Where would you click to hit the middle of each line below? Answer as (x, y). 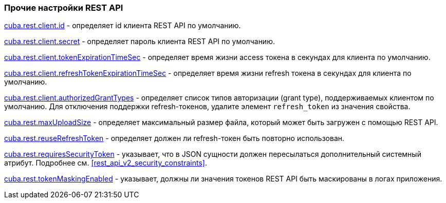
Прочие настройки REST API (64, 8)
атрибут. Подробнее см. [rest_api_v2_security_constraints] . (106, 163)
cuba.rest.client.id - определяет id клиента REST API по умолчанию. (123, 26)
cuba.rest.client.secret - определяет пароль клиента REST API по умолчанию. (140, 42)
